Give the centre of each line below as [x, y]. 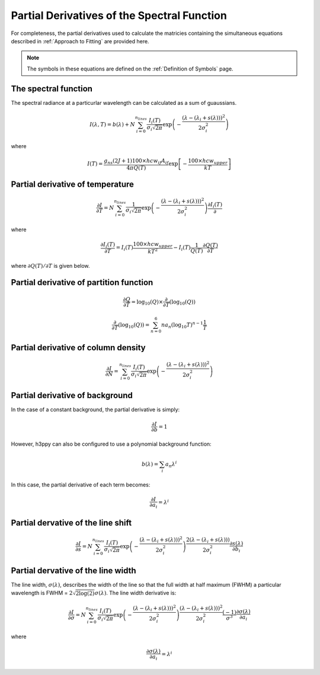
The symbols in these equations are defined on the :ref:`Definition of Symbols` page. [130, 69]
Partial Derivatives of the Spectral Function [119, 15]
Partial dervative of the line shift [71, 523]
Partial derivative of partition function [82, 282]
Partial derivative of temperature [73, 184]
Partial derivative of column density [78, 348]
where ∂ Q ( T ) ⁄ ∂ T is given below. [50, 265]
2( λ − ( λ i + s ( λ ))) [208, 540]
